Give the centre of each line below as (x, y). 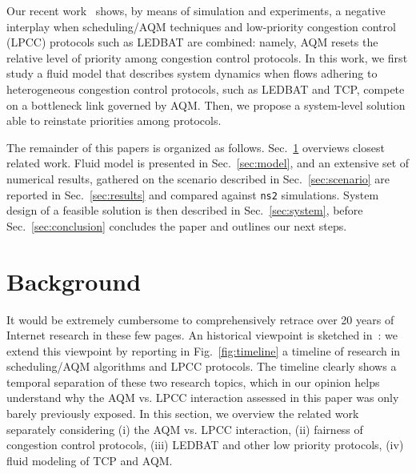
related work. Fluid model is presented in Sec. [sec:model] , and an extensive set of (208, 163)
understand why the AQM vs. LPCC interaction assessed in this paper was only (203, 398)
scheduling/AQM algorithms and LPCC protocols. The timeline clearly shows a (202, 366)
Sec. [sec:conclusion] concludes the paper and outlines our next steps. (177, 225)
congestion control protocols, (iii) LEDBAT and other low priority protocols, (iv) (205, 445)
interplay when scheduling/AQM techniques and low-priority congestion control (201, 26)
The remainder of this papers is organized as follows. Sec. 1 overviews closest (196, 147)
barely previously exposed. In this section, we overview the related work (183, 414)
